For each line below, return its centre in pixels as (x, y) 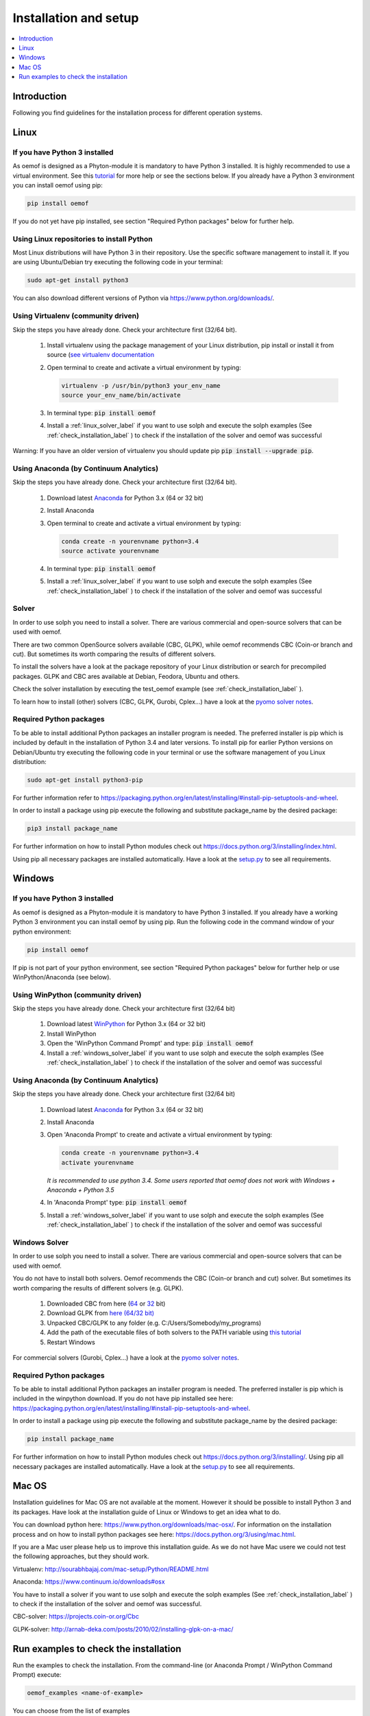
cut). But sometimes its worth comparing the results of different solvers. (114, 654)
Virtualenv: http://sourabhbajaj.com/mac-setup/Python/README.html (111, 1569)
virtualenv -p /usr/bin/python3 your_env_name (141, 385)
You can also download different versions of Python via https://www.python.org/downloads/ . (143, 298)
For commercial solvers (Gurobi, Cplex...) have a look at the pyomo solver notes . (126, 1357)
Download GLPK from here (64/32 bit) (100, 1313)
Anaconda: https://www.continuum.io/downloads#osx (89, 1581)
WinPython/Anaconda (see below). (62, 977)
